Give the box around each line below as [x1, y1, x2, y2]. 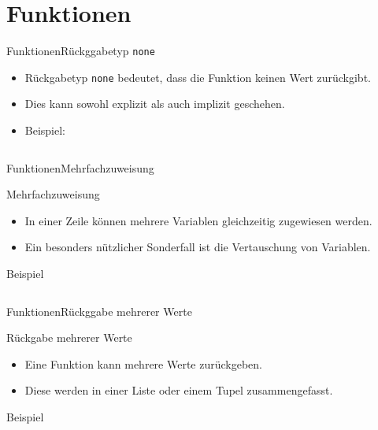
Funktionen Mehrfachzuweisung [6, 159, 154, 176]
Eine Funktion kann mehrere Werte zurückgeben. [24, 355, 262, 372]
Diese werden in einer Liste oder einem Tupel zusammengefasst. [24, 382, 333, 398]
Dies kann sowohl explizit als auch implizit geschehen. [24, 95, 285, 112]
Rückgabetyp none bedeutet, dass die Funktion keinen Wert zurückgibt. [24, 69, 371, 85]
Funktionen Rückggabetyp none [6, 43, 155, 59]
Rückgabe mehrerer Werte [6, 329, 132, 346]
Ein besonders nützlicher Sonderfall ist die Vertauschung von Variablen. [24, 239, 371, 255]
